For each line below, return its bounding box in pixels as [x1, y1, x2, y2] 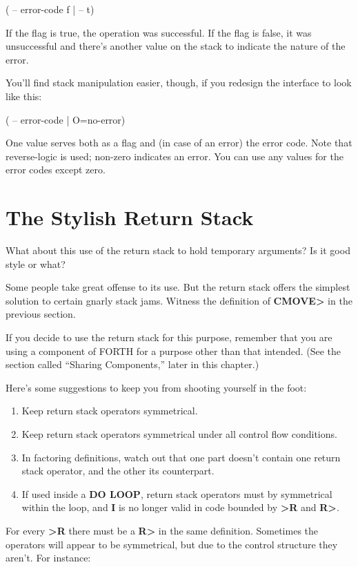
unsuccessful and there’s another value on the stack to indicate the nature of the [6, 39, 346, 53]
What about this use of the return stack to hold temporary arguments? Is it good [6, 243, 350, 258]
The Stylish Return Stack [6, 203, 254, 231]
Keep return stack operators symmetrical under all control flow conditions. [21, 427, 337, 441]
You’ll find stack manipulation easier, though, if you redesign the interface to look [6, 75, 352, 90]
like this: [6, 88, 42, 103]
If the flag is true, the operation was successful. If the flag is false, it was [6, 25, 312, 39]
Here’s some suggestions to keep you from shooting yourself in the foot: [6, 380, 307, 394]
